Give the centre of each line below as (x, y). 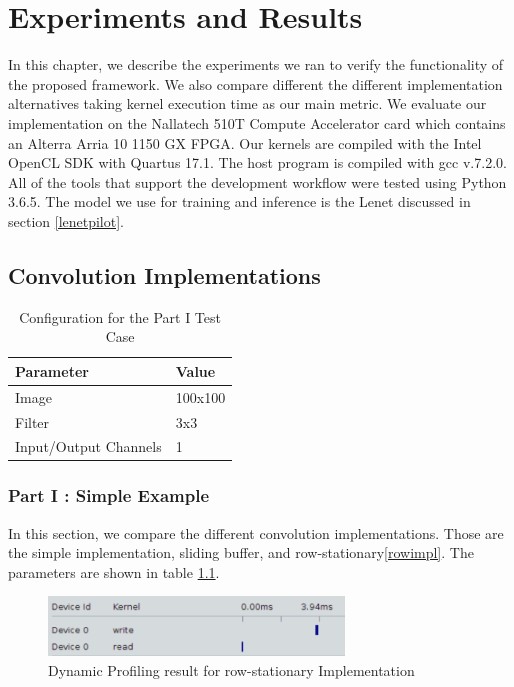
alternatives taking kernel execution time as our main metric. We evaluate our (247, 103)
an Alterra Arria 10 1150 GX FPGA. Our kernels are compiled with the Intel (245, 142)
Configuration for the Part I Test (120, 316)
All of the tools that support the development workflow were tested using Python (257, 181)
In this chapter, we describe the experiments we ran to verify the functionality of (256, 64)
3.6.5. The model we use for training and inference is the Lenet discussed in (239, 201)
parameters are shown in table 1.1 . (114, 571)
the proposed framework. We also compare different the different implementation (255, 83)
